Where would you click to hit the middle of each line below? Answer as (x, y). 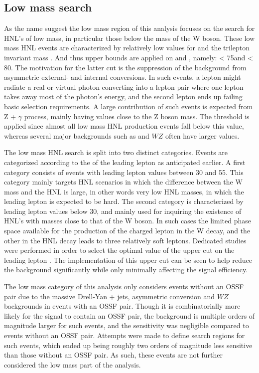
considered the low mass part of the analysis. (72, 364)
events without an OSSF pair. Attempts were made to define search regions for (125, 335)
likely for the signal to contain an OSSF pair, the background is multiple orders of (129, 315)
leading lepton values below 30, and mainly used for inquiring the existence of (123, 211)
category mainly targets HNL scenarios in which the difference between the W (123, 182)
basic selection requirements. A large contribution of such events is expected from (129, 106)
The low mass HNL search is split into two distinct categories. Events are (116, 152)
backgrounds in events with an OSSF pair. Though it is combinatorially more (122, 306)
